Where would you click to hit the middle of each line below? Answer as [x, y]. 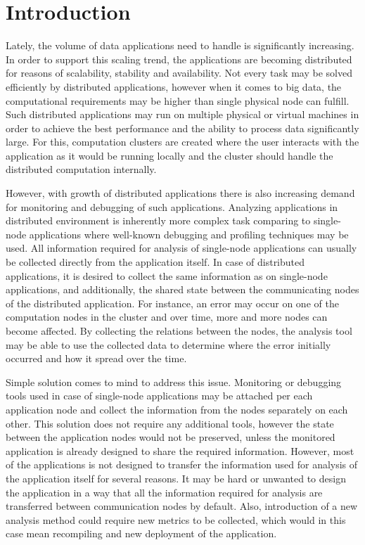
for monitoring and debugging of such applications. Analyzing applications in [172, 206]
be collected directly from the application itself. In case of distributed [155, 262]
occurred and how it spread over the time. [96, 358]
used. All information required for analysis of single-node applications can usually [181, 248]
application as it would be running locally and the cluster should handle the [169, 155]
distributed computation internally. [81, 169]
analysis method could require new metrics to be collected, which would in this [176, 519]
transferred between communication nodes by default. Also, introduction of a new [182, 506]
